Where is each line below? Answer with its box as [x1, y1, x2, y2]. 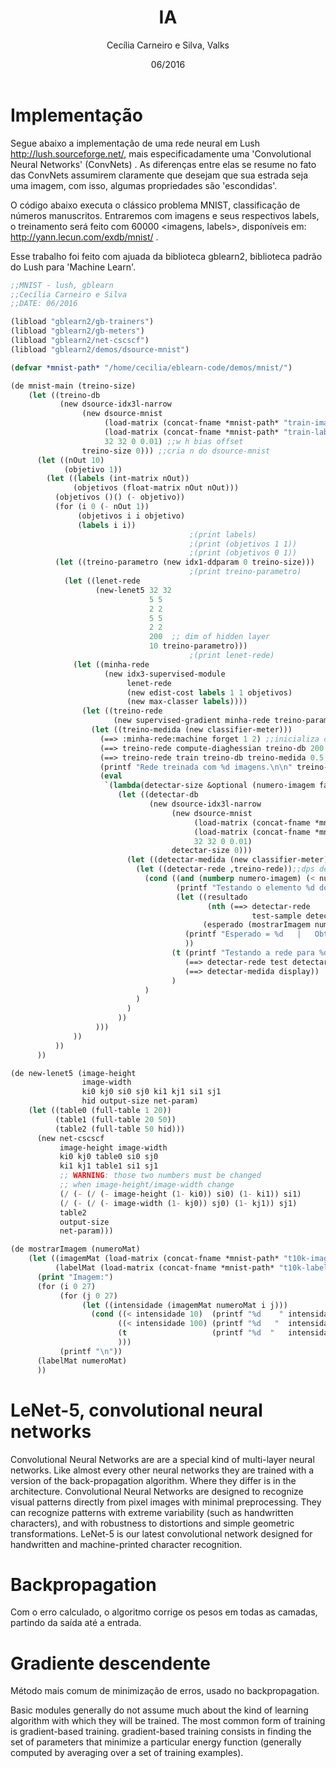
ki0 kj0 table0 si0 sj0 [59, 1152, 159, 1162]
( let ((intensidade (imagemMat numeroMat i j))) [81, 1300, 288, 1310]
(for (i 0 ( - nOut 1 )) [54, 502, 150, 512]
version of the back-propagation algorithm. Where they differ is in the [10, 1474, 297, 1486]
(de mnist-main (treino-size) [10, 381, 137, 391]
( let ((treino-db [28, 390, 101, 400]
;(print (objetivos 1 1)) [189, 539, 298, 549]
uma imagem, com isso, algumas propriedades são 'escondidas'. [10, 179, 278, 191]
